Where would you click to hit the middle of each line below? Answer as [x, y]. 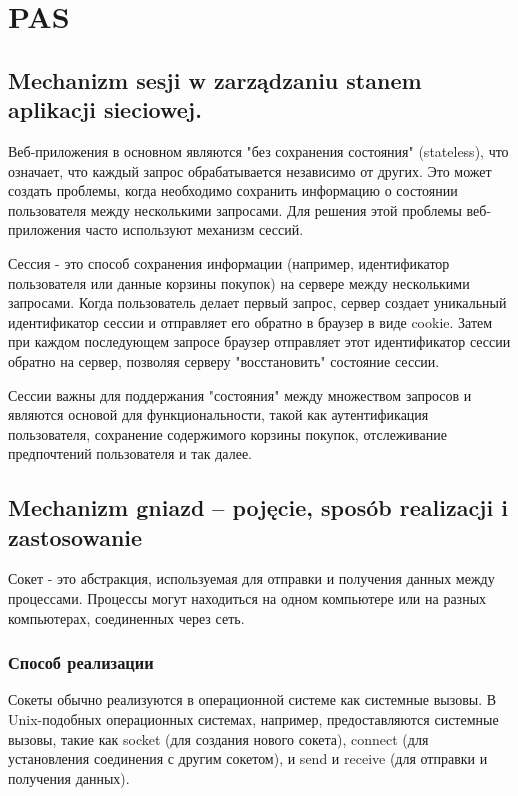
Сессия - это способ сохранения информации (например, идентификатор [229, 262]
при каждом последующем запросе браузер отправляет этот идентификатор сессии [259, 341]
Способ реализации [81, 662]
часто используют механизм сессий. [194, 229]
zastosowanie [75, 536]
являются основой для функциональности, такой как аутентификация [218, 414]
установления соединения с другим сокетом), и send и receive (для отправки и [248, 758]
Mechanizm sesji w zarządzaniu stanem [215, 79]
